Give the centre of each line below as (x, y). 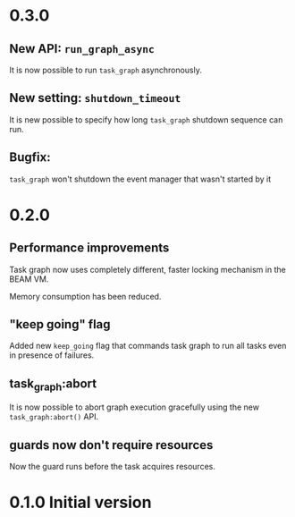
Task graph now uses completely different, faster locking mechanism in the (147, 269)
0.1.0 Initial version (80, 503)
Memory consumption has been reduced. (85, 296)
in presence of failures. (52, 355)
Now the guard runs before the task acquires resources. (113, 467)
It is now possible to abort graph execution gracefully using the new (134, 407)
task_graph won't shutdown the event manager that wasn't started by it (140, 179)
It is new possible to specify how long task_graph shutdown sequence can (146, 119)
